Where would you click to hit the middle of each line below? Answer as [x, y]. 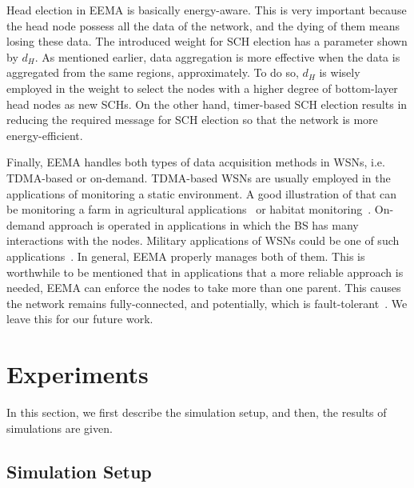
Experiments [78, 374]
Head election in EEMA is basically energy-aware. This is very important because [207, 10]
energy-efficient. [45, 135]
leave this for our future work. [80, 319]
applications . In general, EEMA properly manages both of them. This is [186, 256]
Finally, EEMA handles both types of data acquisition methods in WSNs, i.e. [196, 162]
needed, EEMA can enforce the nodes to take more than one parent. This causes [204, 288]
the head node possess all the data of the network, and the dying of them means [203, 25]
